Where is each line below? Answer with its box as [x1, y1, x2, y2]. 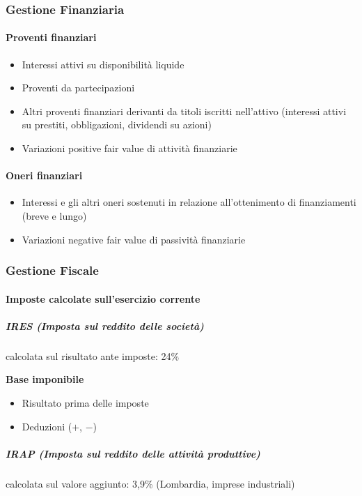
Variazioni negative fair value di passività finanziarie [22, 232, 246, 246]
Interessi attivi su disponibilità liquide [22, 57, 184, 71]
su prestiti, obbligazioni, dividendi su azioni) [22, 117, 212, 132]
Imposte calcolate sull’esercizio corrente [6, 291, 200, 306]
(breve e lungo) [22, 209, 87, 223]
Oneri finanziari [6, 168, 83, 183]
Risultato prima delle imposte [22, 395, 149, 409]
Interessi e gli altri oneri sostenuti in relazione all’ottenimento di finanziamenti [22, 195, 356, 209]
